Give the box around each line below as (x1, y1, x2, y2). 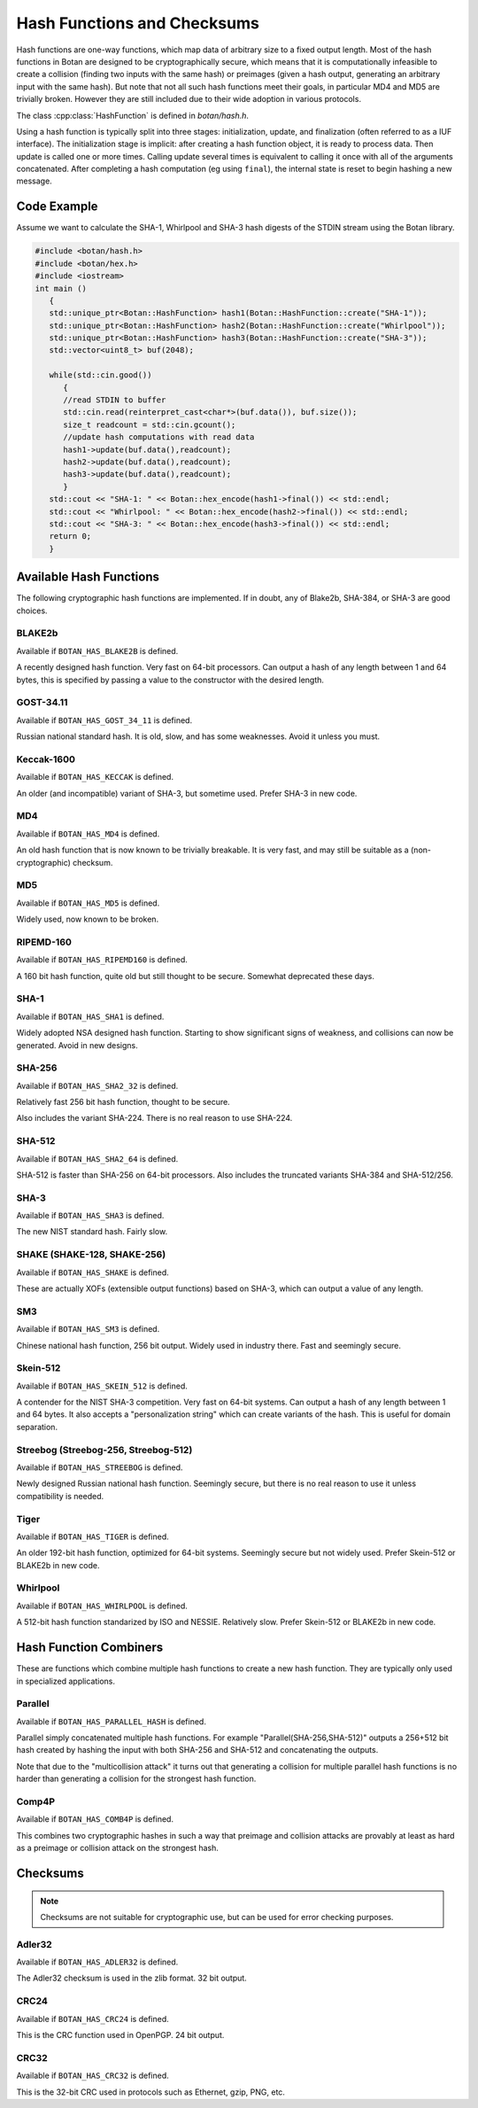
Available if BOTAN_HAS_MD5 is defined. (16, 898, 160, 908)
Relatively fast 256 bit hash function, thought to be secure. (16, 1097, 230, 1108)
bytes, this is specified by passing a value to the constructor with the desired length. (16, 674, 325, 685)
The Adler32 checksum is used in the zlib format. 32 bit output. (16, 1972, 247, 1984)
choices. (16, 605, 48, 616)
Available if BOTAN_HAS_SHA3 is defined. (16, 1210, 165, 1221)
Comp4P (16, 1795, 56, 1808)
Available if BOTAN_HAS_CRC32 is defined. (16, 2070, 170, 2081)
